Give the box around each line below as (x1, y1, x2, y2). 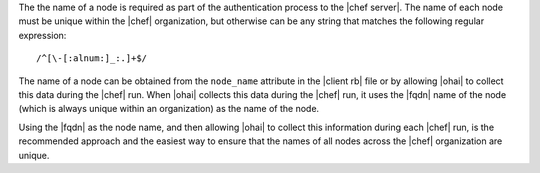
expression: (18, 29, 67, 41)
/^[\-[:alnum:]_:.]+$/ (36, 53, 148, 64)
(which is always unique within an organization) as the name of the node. (18, 103, 320, 115)
